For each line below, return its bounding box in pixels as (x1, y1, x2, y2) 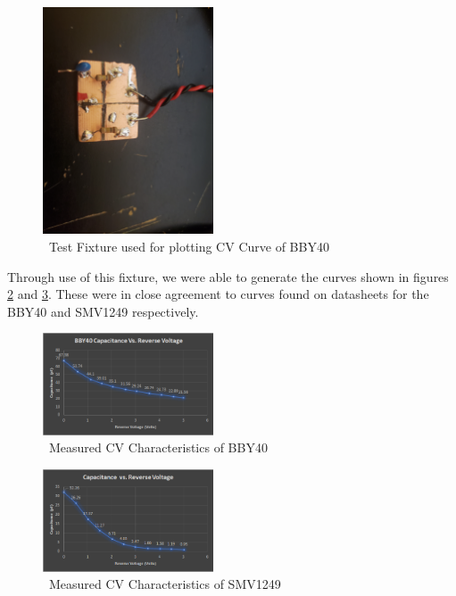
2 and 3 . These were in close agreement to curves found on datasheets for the (7, 285, 429, 303)
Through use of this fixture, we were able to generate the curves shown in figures (7, 267, 449, 286)
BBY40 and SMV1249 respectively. (7, 302, 199, 320)
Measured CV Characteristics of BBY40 (48, 438, 268, 457)
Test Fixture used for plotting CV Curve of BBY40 (48, 236, 329, 255)
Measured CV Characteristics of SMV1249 (48, 575, 281, 593)
